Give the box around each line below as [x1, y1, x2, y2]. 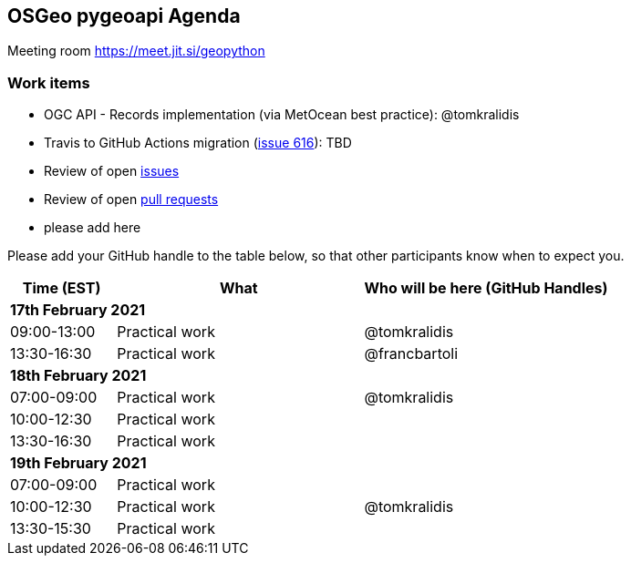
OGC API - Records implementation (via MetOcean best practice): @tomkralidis [44, 107, 520, 123]
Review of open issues [44, 163, 180, 179]
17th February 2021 [10, 301, 146, 320]
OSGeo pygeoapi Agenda [7, 5, 241, 27]
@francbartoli [364, 344, 459, 363]
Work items [7, 73, 90, 92]
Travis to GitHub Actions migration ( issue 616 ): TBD [44, 135, 352, 151]
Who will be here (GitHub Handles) [364, 279, 608, 298]
